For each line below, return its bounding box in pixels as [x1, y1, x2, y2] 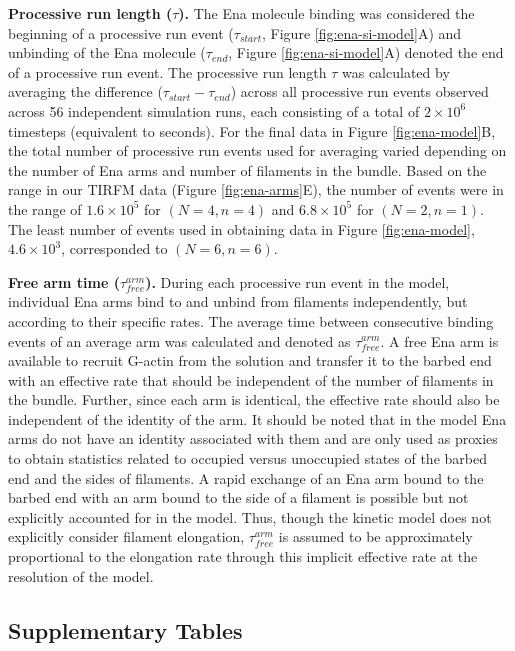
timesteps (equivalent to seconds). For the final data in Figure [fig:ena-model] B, [8, 120, 496, 141]
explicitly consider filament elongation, [8, 526, 245, 547]
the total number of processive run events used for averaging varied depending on [8, 140, 507, 161]
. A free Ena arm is [380, 330, 499, 351]
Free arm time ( [8, 271, 120, 292]
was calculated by [342, 61, 450, 82]
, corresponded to [61, 238, 168, 259]
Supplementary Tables [8, 614, 243, 645]
